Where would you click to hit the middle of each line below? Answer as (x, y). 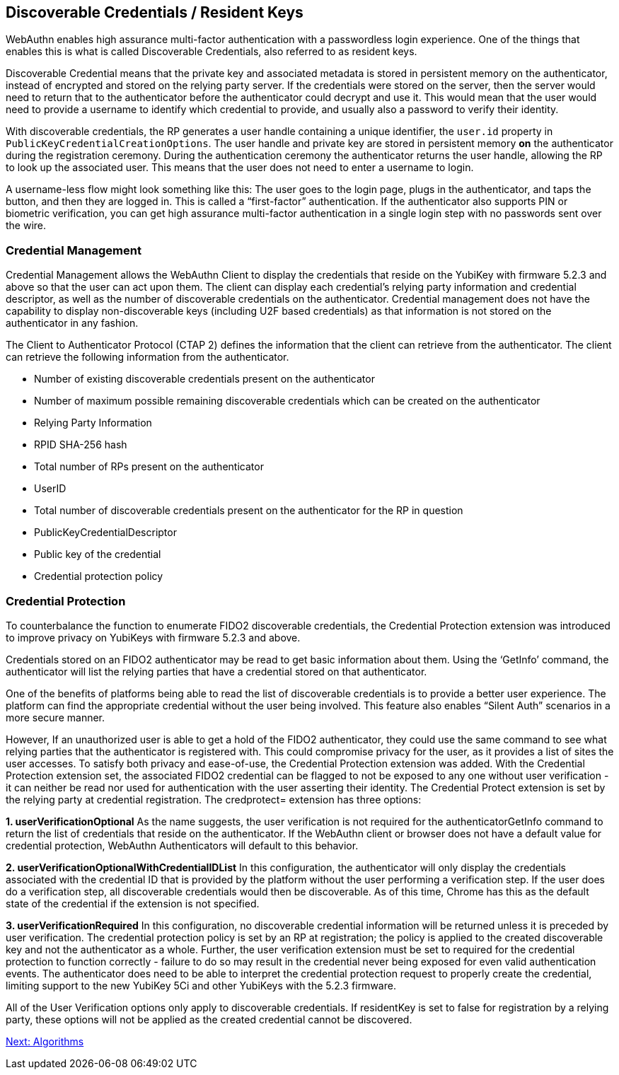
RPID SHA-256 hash (81, 445)
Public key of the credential (98, 554)
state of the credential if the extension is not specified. (133, 903)
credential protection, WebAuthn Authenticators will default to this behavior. (182, 845)
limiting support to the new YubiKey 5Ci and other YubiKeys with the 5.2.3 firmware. (201, 985)
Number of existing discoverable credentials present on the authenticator (204, 379)
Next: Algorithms (45, 1041)
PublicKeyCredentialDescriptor (105, 533)
